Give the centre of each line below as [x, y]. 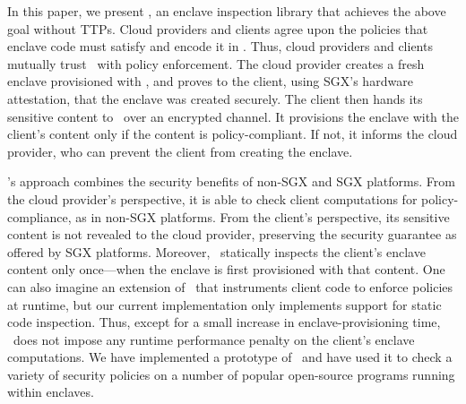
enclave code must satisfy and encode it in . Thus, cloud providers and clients [220, 46]
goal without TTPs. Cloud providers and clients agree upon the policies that [218, 28]
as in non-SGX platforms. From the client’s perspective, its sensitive [263, 216]
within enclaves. [51, 392]
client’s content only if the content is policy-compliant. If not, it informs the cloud [233, 134]
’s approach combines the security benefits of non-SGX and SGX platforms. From [231, 181]
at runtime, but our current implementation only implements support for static [224, 304]
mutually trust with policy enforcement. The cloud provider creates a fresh [216, 63]
